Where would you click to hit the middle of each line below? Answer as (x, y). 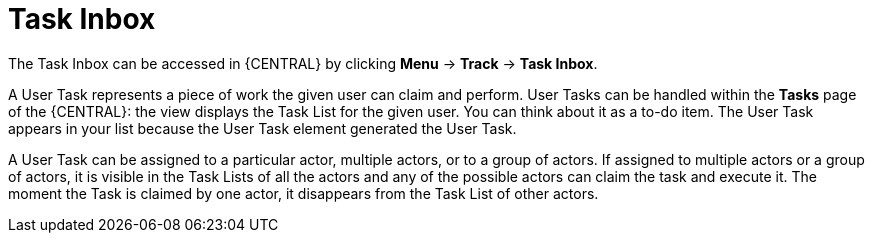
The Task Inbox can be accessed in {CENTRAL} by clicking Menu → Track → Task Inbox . (303, 63)
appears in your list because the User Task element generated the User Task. (262, 128)
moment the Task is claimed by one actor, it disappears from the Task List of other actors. (303, 193)
